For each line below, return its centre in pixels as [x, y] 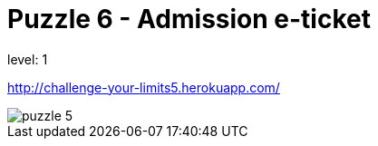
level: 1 [28, 59]
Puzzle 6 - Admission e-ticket [189, 19]
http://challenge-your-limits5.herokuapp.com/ [144, 87]
